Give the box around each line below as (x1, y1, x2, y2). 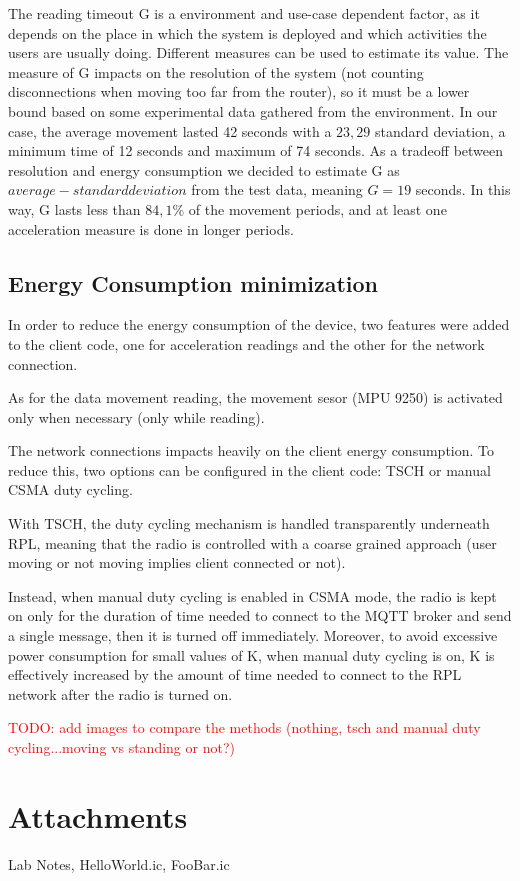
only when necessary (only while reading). (8, 406, 265, 427)
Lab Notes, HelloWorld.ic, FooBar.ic (8, 853, 230, 874)
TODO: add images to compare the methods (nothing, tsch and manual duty (8, 717, 481, 738)
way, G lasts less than (8, 198, 141, 219)
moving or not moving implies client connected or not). (8, 552, 346, 573)
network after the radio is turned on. (8, 683, 233, 704)
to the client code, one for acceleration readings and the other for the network (8, 333, 485, 354)
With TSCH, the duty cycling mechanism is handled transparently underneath (8, 513, 490, 534)
